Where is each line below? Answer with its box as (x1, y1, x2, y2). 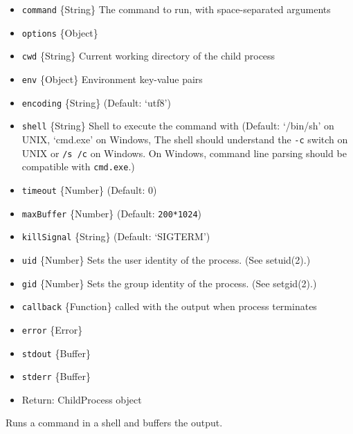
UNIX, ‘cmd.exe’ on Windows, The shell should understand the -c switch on (21, 132, 348, 146)
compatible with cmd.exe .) (21, 159, 135, 174)
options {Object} (21, 25, 98, 39)
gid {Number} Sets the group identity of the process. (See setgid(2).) (21, 275, 317, 290)
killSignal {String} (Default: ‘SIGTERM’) (21, 229, 210, 244)
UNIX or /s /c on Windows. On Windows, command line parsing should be (21, 145, 347, 160)
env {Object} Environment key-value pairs (21, 71, 203, 86)
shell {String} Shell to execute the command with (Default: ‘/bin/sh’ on (21, 118, 334, 133)
